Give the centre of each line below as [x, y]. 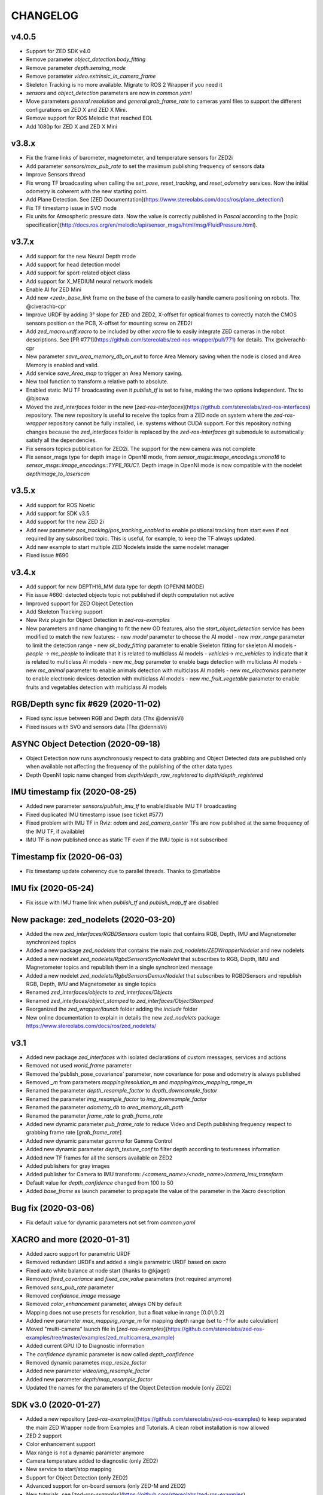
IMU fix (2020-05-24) [53, 888]
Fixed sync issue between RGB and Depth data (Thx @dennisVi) [105, 718]
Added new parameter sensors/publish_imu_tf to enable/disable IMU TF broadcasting [131, 806]
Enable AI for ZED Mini [54, 289]
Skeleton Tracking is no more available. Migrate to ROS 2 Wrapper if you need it [124, 84]
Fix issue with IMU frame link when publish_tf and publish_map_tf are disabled [122, 902]
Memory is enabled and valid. [63, 365]
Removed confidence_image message [73, 1295]
